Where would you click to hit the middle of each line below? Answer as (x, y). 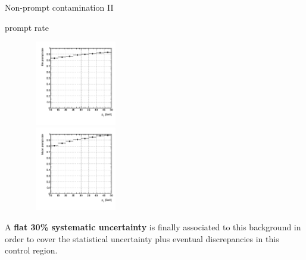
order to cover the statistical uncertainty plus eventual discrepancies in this (142, 238)
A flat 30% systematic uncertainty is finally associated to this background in (153, 227)
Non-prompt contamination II (59, 7)
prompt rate (27, 27)
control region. (31, 250)
